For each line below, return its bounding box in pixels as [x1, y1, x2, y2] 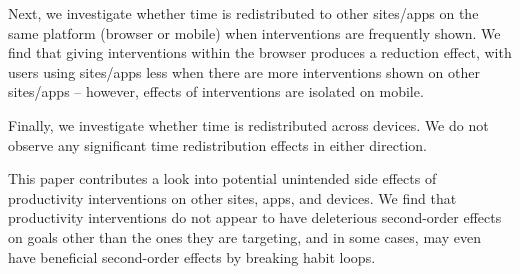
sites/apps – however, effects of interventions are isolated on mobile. [8, 81, 424, 102]
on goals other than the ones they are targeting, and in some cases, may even [8, 226, 481, 247]
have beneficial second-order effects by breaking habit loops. [8, 246, 376, 267]
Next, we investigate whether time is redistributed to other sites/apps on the [8, 3, 479, 23]
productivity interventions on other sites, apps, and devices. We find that [8, 187, 457, 208]
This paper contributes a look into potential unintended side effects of [8, 168, 437, 189]
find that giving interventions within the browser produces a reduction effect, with [8, 42, 512, 63]
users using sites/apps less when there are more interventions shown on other [8, 61, 480, 82]
